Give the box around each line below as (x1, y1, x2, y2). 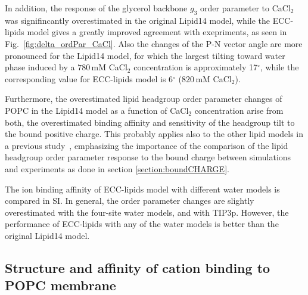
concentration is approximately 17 (133, 61, 258, 73)
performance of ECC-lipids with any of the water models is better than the (5, 218, 279, 230)
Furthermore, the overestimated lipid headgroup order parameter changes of (5, 92, 282, 105)
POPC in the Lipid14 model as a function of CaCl (5, 104, 189, 116)
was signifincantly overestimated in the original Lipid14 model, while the (5, 14, 270, 26)
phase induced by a (5, 61, 75, 73)
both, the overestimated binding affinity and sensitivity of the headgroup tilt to (5, 116, 295, 128)
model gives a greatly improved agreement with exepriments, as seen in (27, 26, 287, 38)
